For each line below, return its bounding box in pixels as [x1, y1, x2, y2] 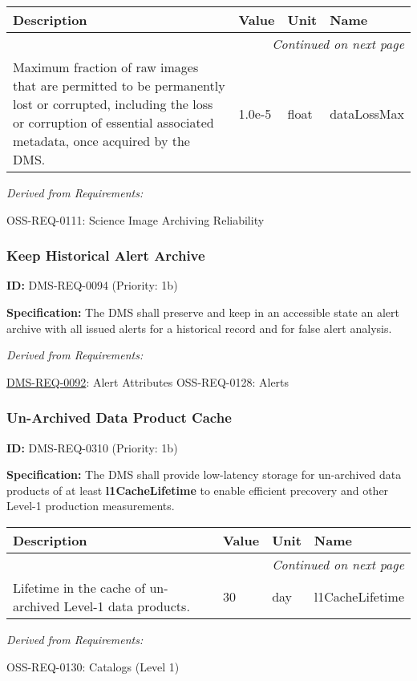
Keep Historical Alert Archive [6, 245, 205, 266]
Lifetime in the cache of [13, 578, 146, 597]
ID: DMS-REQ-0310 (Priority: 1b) [6, 439, 178, 456]
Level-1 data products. [63, 596, 190, 615]
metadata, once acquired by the [13, 132, 190, 150]
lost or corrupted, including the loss [13, 95, 213, 113]
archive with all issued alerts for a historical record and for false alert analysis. [6, 319, 392, 336]
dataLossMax [330, 103, 404, 123]
